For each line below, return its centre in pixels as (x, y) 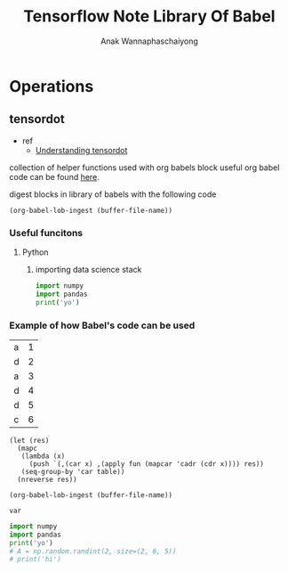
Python (35, 252)
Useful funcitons (46, 233)
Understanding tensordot (81, 150)
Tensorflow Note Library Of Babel (149, 16)
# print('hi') (36, 560)
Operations (52, 86)
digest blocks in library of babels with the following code (113, 194)
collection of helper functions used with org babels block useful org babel (144, 168)
